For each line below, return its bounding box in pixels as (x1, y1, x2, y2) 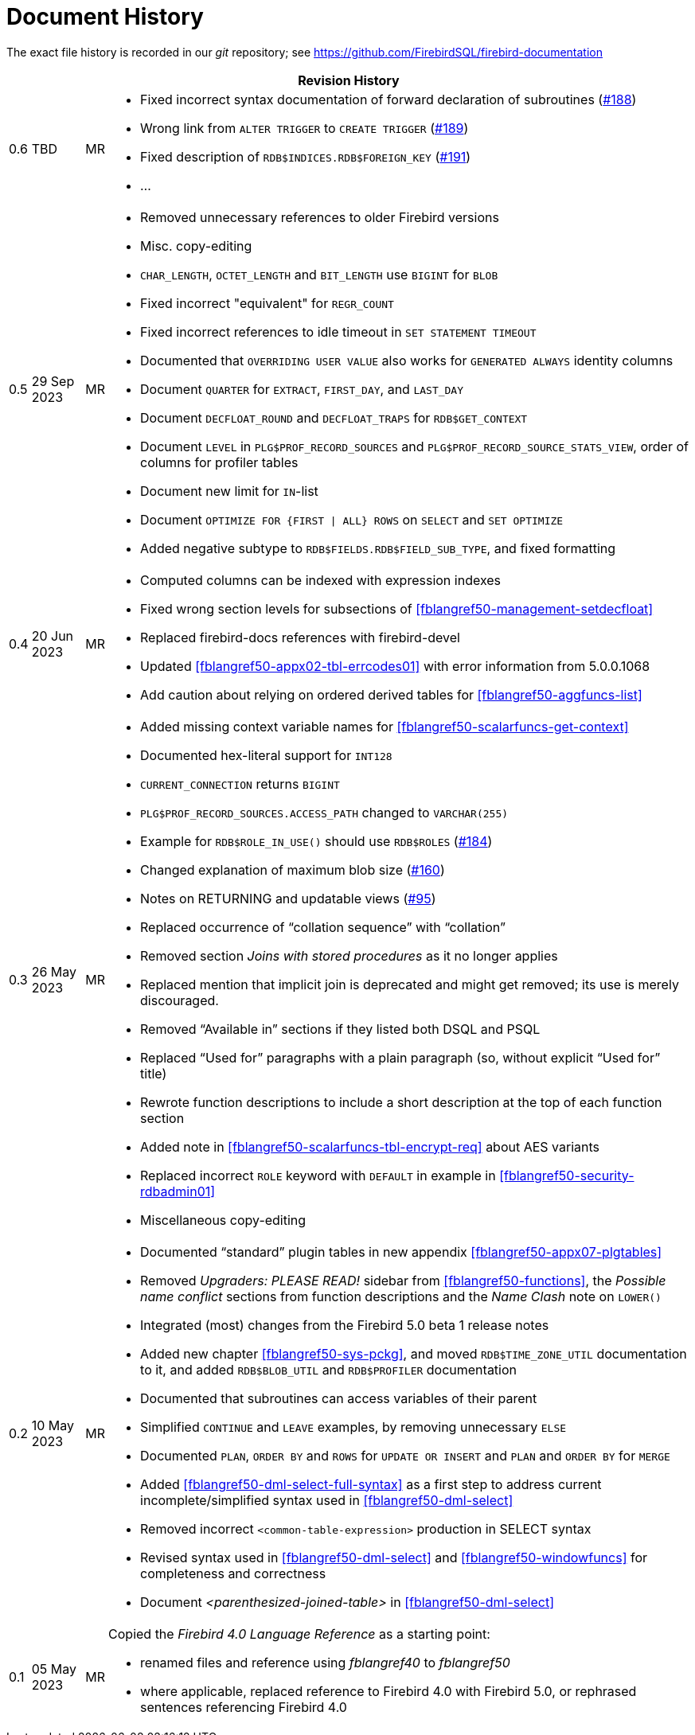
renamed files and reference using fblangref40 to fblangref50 (140, 1654, 510, 1671)
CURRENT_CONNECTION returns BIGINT (140, 775, 340, 792)
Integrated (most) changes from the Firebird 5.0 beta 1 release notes (140, 1316, 549, 1333)
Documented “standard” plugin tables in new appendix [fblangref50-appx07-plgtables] (140, 1243, 662, 1260)
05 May (31, 1660, 76, 1677)
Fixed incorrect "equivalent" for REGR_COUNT (140, 294, 394, 311)
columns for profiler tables (140, 454, 299, 470)
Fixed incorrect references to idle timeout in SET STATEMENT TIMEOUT (140, 323, 537, 340)
